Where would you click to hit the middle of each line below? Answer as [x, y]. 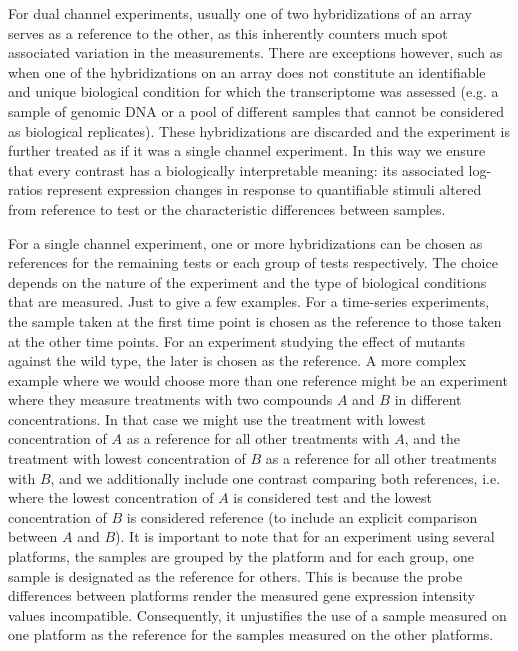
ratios [25, 189]
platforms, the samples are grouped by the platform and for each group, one [241, 556]
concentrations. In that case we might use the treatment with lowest [217, 418]
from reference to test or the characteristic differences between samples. [227, 208]
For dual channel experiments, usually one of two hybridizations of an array [240, 13]
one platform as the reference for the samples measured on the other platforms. [251, 634]
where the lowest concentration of [111, 497]
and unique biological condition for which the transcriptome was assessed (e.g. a [253, 91]
